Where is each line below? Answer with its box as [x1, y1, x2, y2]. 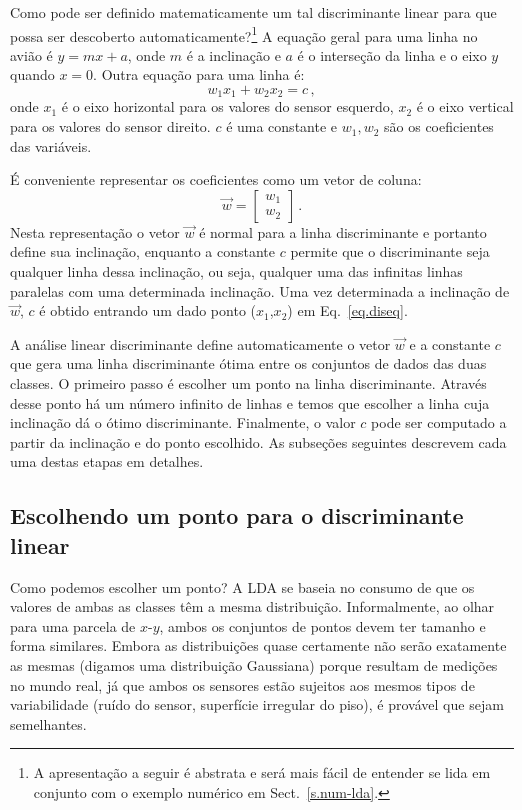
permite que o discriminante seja [290, 241, 490, 262]
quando [10, 64, 55, 85]
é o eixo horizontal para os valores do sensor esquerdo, [61, 96, 394, 117]
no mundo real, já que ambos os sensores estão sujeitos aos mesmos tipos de [10, 674, 475, 695]
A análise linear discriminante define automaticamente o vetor [10, 333, 391, 354]
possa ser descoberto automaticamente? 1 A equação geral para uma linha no [10, 22, 478, 46]
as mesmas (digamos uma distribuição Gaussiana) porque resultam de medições [10, 654, 498, 675]
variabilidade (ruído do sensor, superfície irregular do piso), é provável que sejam [10, 694, 504, 715]
